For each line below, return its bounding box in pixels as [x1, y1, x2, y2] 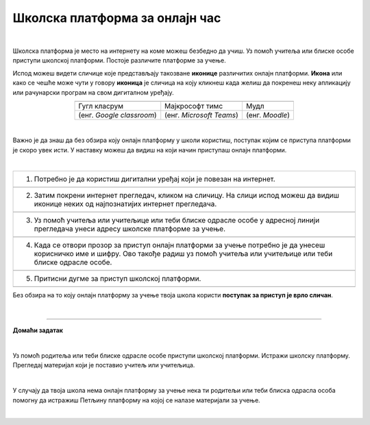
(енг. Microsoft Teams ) [164, 110, 239, 119]
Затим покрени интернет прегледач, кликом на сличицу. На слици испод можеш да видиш [34, 191, 339, 200]
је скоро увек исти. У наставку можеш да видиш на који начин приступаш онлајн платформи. [12, 146, 287, 154]
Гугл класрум [78, 101, 123, 111]
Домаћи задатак [12, 326, 63, 334]
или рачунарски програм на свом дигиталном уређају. [12, 88, 174, 96]
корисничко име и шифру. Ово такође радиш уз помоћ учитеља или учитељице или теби [34, 249, 333, 259]
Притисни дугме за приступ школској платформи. [34, 274, 201, 284]
